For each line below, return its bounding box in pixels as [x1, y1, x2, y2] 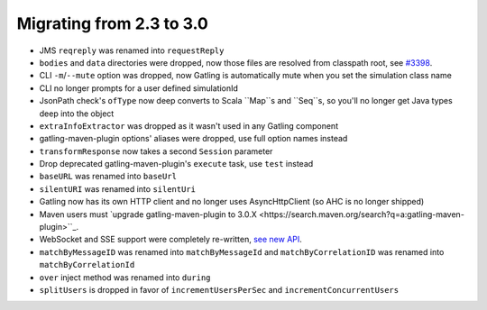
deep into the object [39, 108, 115, 119]
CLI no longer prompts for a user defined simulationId [39, 82, 239, 94]
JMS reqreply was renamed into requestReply [39, 45, 225, 56]
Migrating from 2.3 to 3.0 [16, 14, 209, 33]
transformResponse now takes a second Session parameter [39, 145, 273, 157]
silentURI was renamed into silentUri [39, 183, 197, 194]
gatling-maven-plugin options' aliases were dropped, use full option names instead [39, 133, 348, 144]
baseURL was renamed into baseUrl [39, 171, 178, 182]
